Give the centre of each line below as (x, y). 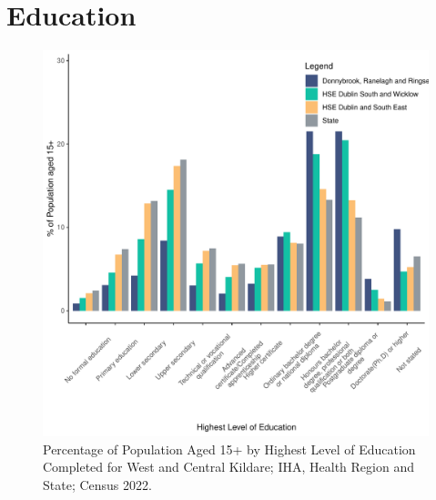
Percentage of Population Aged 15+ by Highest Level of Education (229, 449)
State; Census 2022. (97, 484)
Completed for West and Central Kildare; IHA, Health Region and (228, 467)
